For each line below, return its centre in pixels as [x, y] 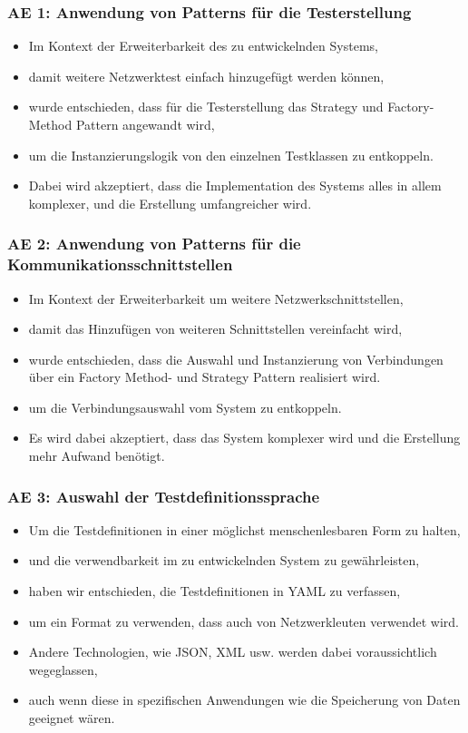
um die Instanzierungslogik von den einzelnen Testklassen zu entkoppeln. [231, 155]
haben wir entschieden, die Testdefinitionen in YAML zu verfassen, [214, 591]
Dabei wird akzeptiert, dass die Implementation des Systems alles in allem [235, 186]
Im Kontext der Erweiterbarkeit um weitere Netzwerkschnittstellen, [216, 298]
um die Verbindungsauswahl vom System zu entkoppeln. [185, 407]
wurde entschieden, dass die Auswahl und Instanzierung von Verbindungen [236, 359]
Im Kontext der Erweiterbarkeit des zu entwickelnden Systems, [203, 46]
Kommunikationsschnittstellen [120, 264]
